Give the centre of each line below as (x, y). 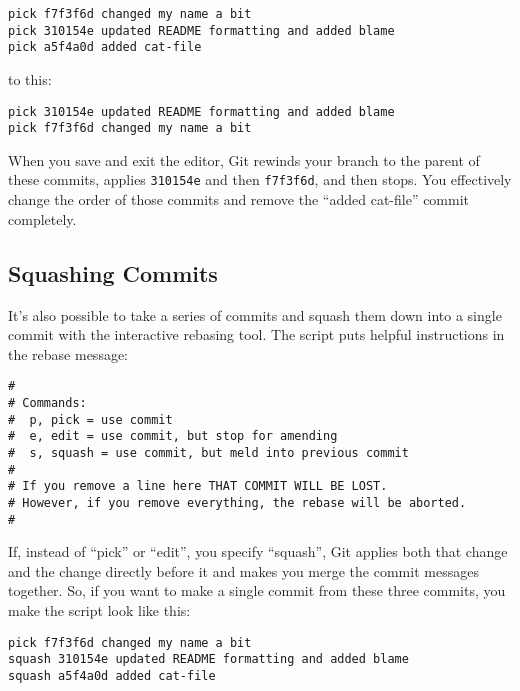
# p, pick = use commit (90, 419)
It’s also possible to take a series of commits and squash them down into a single (255, 314)
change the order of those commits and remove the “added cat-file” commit (239, 199)
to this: (30, 78)
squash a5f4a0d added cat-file (112, 675)
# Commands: (47, 402)
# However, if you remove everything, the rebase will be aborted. (237, 502)
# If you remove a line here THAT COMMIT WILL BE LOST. (198, 486)
